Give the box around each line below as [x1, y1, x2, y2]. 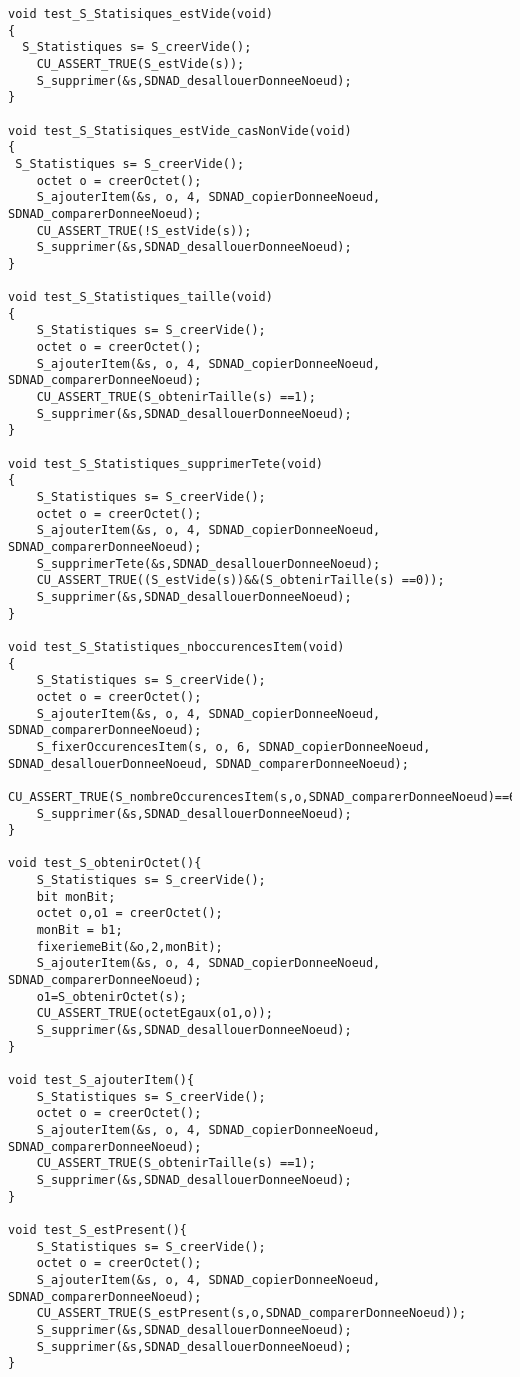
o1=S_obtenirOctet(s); [36, 989, 187, 1004]
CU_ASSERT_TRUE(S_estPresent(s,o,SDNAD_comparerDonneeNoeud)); [36, 1306, 467, 1321]
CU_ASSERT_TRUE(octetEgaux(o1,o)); [36, 1006, 273, 1021]
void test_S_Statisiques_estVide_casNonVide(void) [8, 123, 352, 138]
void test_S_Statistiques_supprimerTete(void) [8, 456, 323, 471]
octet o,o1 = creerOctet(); [36, 906, 223, 921]
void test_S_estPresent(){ [8, 1222, 187, 1237]
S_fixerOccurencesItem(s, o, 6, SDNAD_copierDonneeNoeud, [36, 739, 431, 754]
